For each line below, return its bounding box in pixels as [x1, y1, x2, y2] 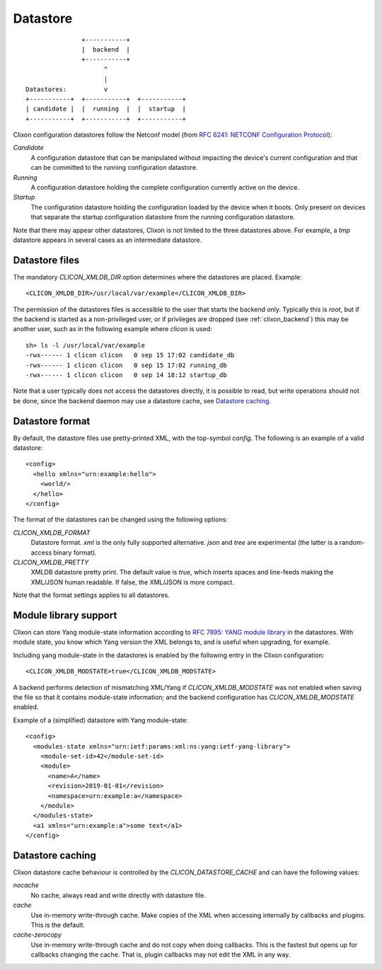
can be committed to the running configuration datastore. [30, 163, 198, 172]
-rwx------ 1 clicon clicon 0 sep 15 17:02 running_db [25, 361, 228, 369]
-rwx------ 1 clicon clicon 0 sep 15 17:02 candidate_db [25, 351, 235, 359]
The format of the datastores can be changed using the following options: [13, 515, 228, 524]
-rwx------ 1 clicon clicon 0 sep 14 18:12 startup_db [25, 371, 228, 379]
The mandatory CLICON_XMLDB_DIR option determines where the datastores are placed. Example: [13, 272, 302, 281]
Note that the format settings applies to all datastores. [13, 591, 170, 599]
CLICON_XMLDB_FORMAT [13, 528, 91, 537]
